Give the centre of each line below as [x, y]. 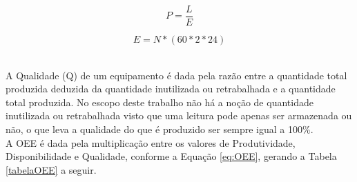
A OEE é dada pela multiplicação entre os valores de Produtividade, [151, 142]
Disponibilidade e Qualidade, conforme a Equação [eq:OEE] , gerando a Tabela [171, 156]
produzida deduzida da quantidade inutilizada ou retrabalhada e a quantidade [171, 89]
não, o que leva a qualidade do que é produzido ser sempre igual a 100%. [160, 129]
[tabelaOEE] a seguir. [51, 169]
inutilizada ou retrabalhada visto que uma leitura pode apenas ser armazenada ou [179, 115]
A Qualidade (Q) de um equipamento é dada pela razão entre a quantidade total [176, 75]
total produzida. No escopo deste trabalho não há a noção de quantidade [160, 102]
